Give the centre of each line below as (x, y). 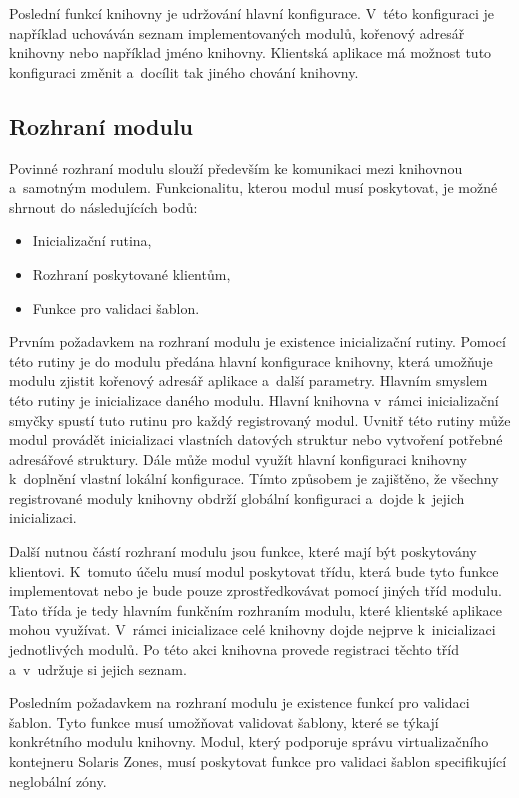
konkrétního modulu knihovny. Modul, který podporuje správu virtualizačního (249, 741)
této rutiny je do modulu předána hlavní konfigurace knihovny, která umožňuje (251, 360)
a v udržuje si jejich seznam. (98, 668)
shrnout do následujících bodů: (103, 206)
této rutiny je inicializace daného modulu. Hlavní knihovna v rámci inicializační (254, 399)
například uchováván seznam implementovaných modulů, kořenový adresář (237, 32)
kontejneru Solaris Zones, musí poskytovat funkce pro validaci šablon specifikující (258, 761)
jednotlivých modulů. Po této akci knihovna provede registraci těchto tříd (234, 649)
